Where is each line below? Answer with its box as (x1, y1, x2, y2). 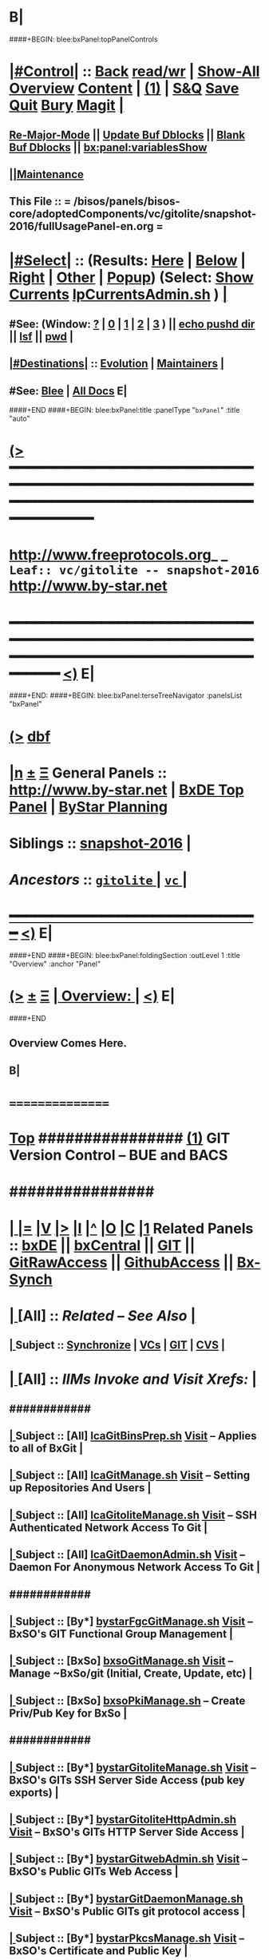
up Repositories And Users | (9, 1481, 152, 1495)
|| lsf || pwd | (9, 330, 74, 343)
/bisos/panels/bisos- (73, 195, 180, 208)
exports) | (9, 1785, 59, 1800)
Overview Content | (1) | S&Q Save (9, 80, 239, 97)
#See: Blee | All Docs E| (9, 384, 128, 398)
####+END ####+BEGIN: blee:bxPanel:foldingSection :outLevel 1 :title (9, 951, 240, 960)
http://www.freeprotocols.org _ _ (9, 546, 228, 564)
